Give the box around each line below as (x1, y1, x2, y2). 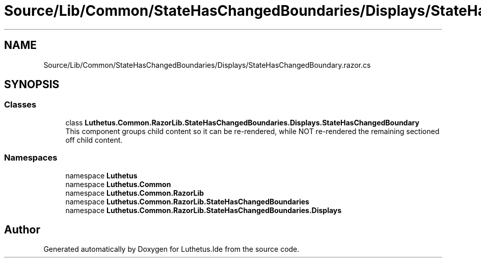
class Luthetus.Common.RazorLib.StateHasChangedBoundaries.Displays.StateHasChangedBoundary (65, 118, 419, 127)
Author (4, 223, 40, 236)
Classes (4, 99, 37, 110)
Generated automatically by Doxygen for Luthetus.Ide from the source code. (43, 245, 300, 254)
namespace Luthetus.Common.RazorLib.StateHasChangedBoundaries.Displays (65, 205, 342, 215)
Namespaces (4, 152, 58, 163)
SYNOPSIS (4, 78, 60, 91)
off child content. (65, 135, 123, 144)
